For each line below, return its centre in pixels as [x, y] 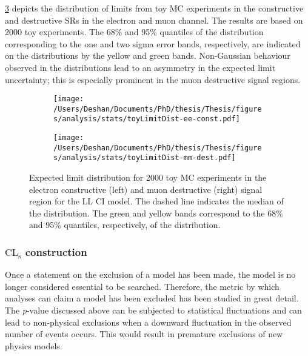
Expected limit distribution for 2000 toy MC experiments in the [148, 177]
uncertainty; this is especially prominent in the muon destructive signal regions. [153, 79]
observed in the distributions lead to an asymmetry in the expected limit [140, 67]
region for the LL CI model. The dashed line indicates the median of [156, 201]
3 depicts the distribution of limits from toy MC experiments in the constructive [154, 8]
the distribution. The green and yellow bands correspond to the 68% [156, 213]
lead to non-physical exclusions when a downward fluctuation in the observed [148, 322]
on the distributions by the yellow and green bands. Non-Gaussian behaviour [148, 55]
